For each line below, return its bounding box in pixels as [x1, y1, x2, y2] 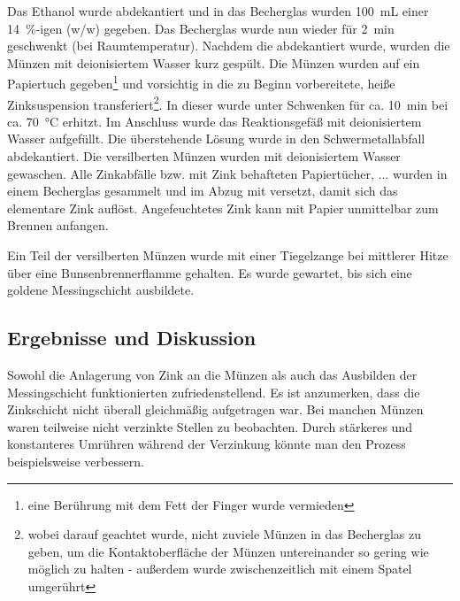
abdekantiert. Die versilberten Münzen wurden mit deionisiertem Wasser [7, 147, 401, 166]
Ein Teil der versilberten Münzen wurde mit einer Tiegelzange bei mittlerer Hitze [7, 246, 448, 265]
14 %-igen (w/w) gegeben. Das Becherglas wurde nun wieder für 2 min [7, 19, 395, 37]
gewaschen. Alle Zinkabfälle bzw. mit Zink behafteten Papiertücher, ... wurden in [7, 164, 448, 182]
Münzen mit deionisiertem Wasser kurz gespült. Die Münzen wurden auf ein [7, 53, 420, 72]
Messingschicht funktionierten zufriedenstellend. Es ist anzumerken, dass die [7, 382, 420, 401]
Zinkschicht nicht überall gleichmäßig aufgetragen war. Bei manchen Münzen [7, 400, 424, 419]
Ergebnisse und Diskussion [7, 324, 257, 351]
